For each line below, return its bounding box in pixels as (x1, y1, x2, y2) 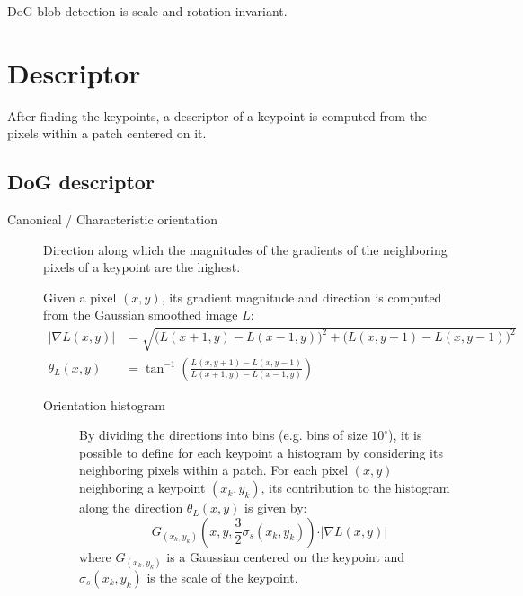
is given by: (244, 498, 307, 517)
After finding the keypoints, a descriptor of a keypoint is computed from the (7, 106, 428, 125)
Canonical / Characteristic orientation (7, 210, 217, 229)
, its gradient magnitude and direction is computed (161, 287, 442, 306)
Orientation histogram (43, 395, 165, 414)
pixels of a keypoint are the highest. (43, 258, 241, 276)
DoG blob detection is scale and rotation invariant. (7, 2, 288, 20)
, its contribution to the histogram (261, 478, 450, 497)
